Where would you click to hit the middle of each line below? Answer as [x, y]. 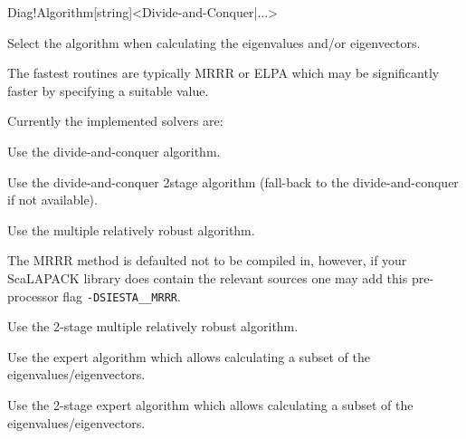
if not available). [52, 200]
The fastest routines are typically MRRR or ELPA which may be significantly [223, 73]
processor [33, 296]
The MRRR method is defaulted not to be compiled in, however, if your [207, 260]
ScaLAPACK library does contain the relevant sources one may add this [208, 277]
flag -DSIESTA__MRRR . [122, 296]
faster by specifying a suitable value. [108, 90]
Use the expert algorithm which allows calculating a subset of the [189, 356]
